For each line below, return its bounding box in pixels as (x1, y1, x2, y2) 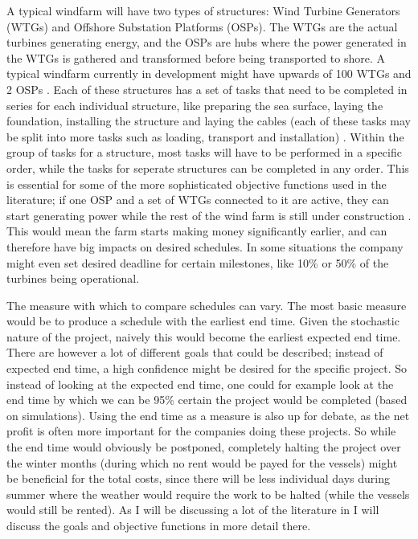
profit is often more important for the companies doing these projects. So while (6, 423, 396, 439)
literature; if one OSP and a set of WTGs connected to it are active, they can (6, 191, 389, 208)
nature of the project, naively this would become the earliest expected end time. (6, 328, 401, 345)
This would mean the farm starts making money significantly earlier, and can (6, 223, 387, 239)
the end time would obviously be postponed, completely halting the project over (6, 439, 401, 455)
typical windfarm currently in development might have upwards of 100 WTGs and (6, 65, 412, 82)
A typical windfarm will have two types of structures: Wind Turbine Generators (6, 2, 400, 18)
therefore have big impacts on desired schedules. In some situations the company (6, 238, 404, 255)
